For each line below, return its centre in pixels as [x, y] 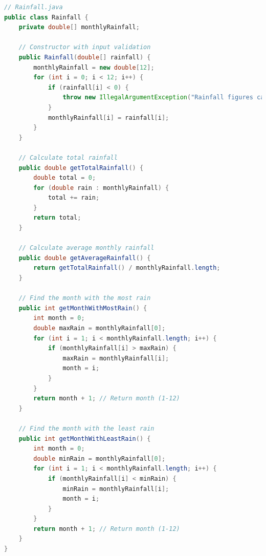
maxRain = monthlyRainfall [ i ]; [116, 358]
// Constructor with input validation [85, 47]
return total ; [57, 218]
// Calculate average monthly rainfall [86, 248]
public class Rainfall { [46, 17]
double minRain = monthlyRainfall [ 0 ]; [99, 458]
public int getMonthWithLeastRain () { [85, 439]
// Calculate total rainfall [68, 157]
